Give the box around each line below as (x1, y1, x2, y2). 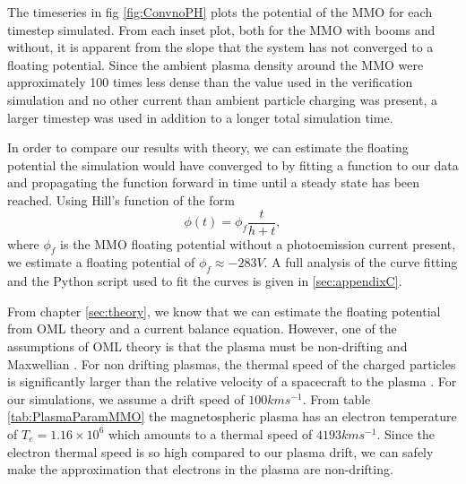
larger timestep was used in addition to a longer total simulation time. (7, 108, 393, 126)
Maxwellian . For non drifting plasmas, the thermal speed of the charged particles (7, 354, 456, 373)
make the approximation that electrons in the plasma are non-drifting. (7, 460, 393, 479)
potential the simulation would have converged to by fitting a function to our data (7, 155, 459, 174)
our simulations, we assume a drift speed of (7, 389, 245, 408)
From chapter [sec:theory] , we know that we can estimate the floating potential (7, 301, 441, 320)
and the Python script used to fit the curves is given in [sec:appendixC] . (7, 272, 402, 290)
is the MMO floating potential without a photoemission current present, (60, 234, 456, 253)
